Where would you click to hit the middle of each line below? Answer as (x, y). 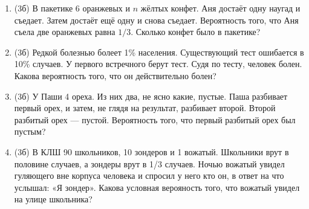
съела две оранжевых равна (65, 32)
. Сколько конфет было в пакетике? (196, 32)
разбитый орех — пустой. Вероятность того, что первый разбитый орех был (155, 119)
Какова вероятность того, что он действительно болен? (115, 75)
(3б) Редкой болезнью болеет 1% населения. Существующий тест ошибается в (159, 52)
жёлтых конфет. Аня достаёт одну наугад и (220, 8)
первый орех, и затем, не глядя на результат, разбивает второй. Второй (145, 108)
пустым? (30, 131)
